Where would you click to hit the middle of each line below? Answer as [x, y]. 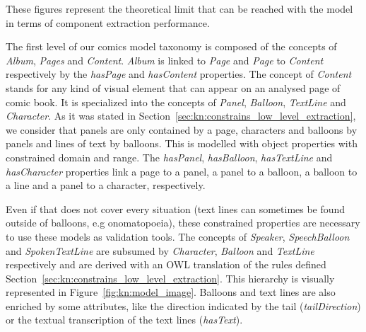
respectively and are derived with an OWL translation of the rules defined [166, 264]
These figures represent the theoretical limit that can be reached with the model [179, 8]
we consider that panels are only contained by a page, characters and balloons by [182, 129]
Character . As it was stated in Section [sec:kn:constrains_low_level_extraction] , [181, 116]
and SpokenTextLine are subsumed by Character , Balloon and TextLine [160, 250]
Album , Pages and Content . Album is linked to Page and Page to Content [165, 60]
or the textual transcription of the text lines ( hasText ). [124, 320]
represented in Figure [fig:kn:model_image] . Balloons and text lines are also [171, 292]
